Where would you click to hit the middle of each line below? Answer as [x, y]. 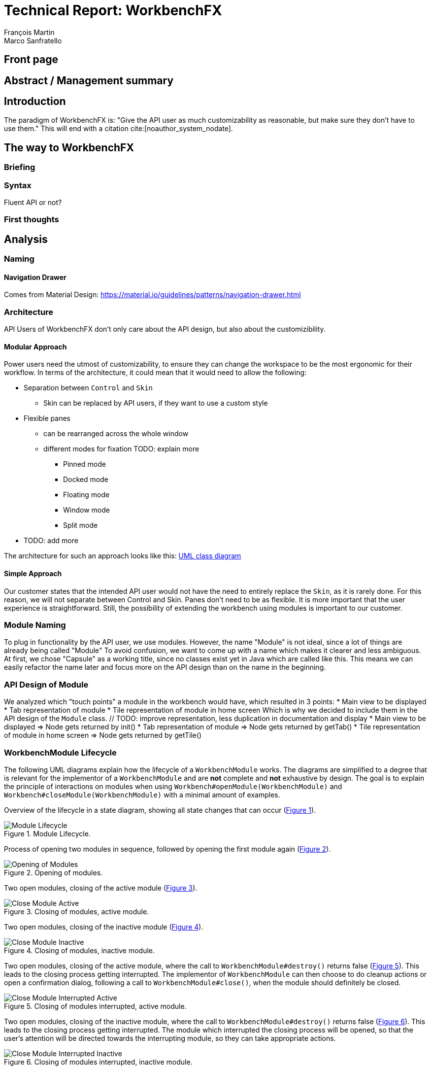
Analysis [26, 239]
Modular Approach [35, 346]
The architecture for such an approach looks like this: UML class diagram [123, 556]
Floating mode [86, 495]
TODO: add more [51, 541]
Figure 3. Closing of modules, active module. [77, 911]
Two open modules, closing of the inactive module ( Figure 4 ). [104, 927]
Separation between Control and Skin [88, 388]
